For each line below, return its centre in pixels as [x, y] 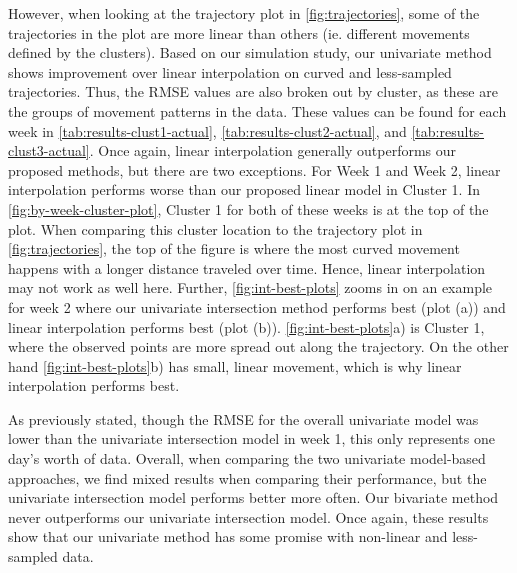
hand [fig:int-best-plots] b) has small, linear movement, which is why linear [235, 365]
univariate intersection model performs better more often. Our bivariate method [253, 497]
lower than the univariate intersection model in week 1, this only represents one [251, 438]
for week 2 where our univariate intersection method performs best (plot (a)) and [257, 306]
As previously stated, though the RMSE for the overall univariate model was [243, 418]
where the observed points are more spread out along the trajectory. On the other [258, 346]
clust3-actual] [49, 150]
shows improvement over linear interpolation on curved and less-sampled [230, 71]
